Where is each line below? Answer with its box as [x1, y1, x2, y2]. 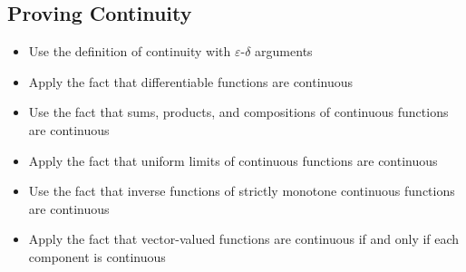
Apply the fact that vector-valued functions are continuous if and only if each [28, 229, 460, 248]
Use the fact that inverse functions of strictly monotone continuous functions [28, 181, 455, 200]
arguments [255, 42, 313, 61]
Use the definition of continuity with [28, 42, 231, 61]
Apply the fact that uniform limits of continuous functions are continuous [28, 151, 438, 170]
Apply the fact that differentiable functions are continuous [28, 72, 354, 91]
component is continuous [28, 247, 166, 266]
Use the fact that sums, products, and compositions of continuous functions [28, 102, 449, 121]
